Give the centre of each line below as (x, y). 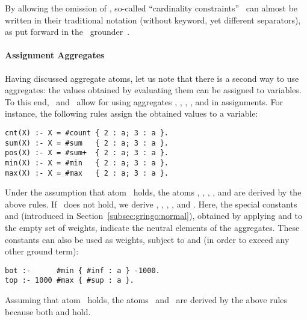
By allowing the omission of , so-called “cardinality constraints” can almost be (151, 8)
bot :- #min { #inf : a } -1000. (82, 270)
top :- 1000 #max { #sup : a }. (70, 281)
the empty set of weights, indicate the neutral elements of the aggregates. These (152, 228)
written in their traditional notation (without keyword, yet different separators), (153, 20)
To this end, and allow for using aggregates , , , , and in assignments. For (144, 101)
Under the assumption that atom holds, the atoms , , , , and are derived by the (153, 192)
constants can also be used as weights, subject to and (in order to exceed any (147, 239)
